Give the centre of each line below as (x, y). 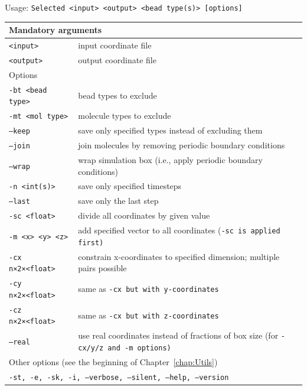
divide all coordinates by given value (144, 215)
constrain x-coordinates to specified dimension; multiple (179, 256)
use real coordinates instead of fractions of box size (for (178, 335)
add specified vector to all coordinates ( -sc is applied (179, 230)
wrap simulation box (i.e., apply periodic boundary (170, 159)
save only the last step (118, 201)
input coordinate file (115, 45)
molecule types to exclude (125, 116)
